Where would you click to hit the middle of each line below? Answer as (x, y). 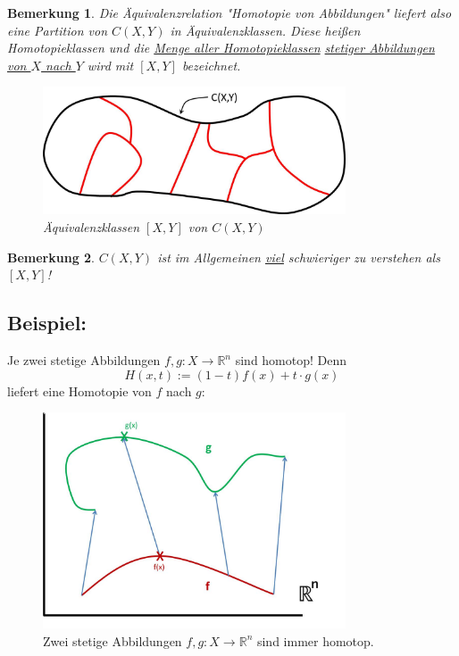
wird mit (110, 65)
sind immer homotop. (315, 640)
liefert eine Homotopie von (79, 390)
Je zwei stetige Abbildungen (84, 360)
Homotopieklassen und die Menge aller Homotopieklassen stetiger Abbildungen (221, 48)
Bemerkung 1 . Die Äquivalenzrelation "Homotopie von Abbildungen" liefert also (229, 12)
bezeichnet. (211, 65)
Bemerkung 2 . (51, 257)
